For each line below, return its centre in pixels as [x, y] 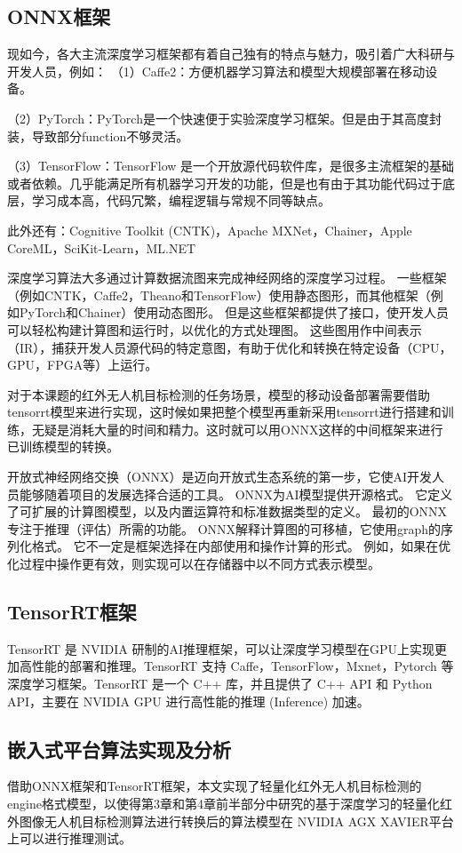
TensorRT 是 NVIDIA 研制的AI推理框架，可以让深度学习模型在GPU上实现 [221, 648]
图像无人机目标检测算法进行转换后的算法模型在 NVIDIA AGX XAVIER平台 [236, 821]
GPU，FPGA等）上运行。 [83, 365]
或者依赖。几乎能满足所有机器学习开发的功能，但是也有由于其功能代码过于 [225, 183]
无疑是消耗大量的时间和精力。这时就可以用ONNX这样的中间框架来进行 [237, 429]
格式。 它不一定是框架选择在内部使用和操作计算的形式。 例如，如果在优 [241, 546]
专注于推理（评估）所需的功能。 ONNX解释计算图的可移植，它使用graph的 [224, 528]
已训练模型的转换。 [63, 446]
